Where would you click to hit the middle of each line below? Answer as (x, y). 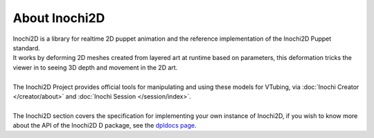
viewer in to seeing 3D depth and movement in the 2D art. (95, 67)
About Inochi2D (59, 18)
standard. (27, 48)
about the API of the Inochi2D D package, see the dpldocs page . (105, 126)
